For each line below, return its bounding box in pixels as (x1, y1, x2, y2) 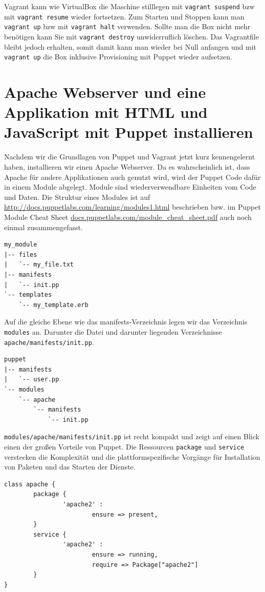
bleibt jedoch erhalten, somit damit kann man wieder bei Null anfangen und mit (4, 41, 256, 52)
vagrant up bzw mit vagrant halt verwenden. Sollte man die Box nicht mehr (4, 21, 251, 32)
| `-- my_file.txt (4, 261, 74, 269)
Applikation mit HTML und (4, 101, 208, 123)
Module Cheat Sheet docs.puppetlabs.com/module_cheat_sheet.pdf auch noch (4, 211, 252, 222)
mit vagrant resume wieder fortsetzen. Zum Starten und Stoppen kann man (4, 11, 245, 22)
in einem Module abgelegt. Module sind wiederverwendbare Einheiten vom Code (4, 181, 256, 192)
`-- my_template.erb (18, 301, 89, 309)
